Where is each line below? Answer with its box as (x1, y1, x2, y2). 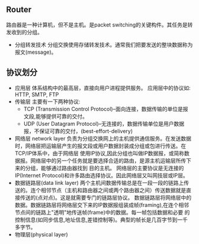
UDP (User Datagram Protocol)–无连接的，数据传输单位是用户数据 (23, 120, 185, 127)
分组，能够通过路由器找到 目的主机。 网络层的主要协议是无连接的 (25, 164, 184, 171)
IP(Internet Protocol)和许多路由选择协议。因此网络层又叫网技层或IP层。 (14, 171, 188, 179)
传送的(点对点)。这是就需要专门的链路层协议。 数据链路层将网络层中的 (20, 194, 191, 201)
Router (6, 5, 32, 15)
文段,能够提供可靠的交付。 (23, 112, 88, 120)
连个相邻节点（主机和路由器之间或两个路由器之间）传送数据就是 (30, 186, 187, 194)
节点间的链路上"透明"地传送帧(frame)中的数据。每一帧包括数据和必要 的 (14, 209, 190, 216)
